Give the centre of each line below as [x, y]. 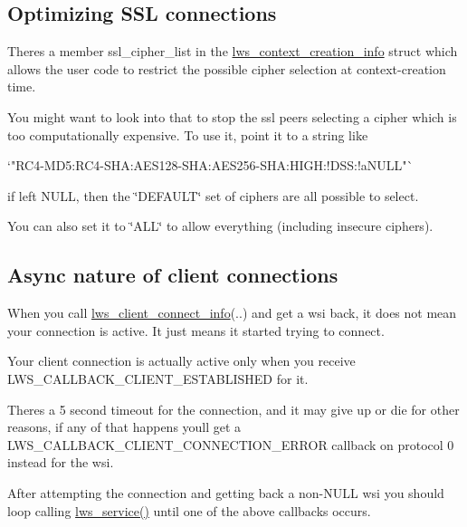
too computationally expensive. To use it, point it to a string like [188, 134]
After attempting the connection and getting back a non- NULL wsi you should [226, 492]
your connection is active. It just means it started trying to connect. [196, 330]
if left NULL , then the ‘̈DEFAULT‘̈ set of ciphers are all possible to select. [213, 195]
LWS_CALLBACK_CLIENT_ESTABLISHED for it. [158, 378]
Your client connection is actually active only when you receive [181, 361]
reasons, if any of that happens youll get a [124, 427]
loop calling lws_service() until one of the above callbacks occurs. [189, 510]
